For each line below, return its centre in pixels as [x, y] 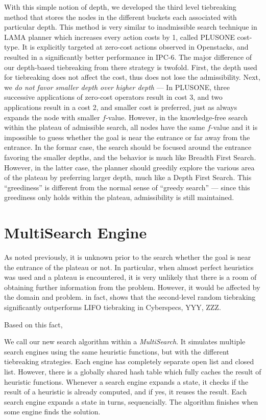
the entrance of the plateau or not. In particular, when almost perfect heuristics [129, 267]
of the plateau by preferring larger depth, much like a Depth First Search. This [128, 177]
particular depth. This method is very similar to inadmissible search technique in [131, 27]
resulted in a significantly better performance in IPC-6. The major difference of [128, 57]
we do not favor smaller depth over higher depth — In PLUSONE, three [117, 87]
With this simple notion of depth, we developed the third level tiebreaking [120, 7]
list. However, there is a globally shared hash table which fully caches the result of [133, 371]
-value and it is [234, 127]
